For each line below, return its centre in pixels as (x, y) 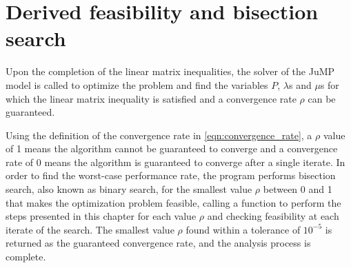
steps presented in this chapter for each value (101, 216)
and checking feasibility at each (273, 216)
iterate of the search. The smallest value (90, 229)
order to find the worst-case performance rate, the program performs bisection (171, 175)
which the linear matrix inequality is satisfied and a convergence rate (151, 98)
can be (322, 98)
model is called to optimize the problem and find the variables (137, 84)
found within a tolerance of (243, 229)
